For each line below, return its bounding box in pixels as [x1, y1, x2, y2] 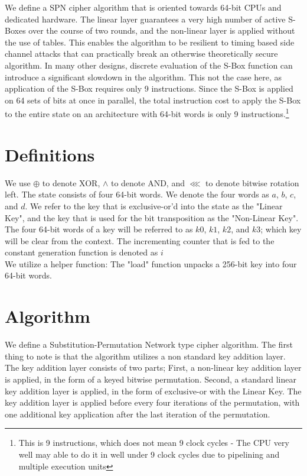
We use [5, 176, 31, 189]
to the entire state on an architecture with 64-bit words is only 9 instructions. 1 [5, 106, 289, 119]
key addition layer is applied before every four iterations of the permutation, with [5, 396, 300, 409]
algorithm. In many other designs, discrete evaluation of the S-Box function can [5, 59, 293, 71]
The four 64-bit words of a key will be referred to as [5, 223, 193, 235]
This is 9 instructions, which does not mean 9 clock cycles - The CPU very [18, 436, 289, 449]
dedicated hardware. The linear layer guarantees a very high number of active [5, 12, 286, 25]
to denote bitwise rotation [205, 176, 299, 189]
